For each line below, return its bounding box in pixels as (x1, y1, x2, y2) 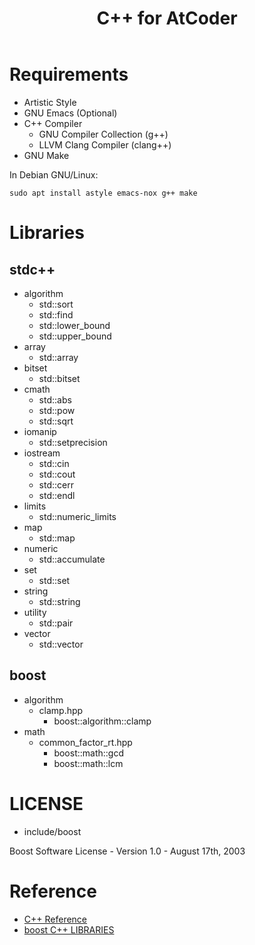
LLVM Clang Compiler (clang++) (38, 138, 172, 151)
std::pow (38, 404, 76, 416)
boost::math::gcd (53, 747, 124, 759)
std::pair (38, 617, 74, 629)
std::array (38, 351, 79, 363)
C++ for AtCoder (96, 7, 238, 30)
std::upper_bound (38, 330, 112, 342)
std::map (38, 532, 76, 544)
